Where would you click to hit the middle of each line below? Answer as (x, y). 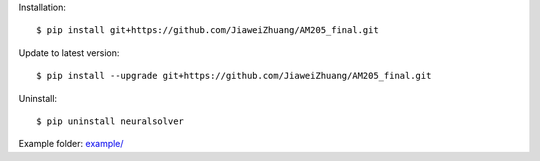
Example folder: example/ (71, 144)
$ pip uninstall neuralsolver (110, 121)
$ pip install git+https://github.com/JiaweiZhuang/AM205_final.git (207, 30)
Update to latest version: (69, 52)
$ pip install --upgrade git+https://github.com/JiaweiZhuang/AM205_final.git (234, 76)
